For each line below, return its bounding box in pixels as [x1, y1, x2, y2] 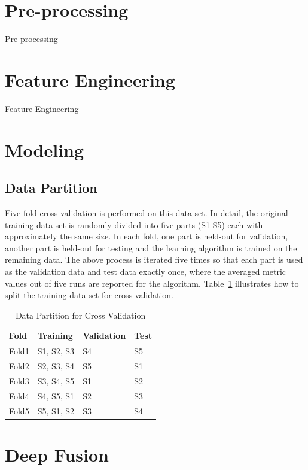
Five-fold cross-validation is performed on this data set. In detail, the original [5, 207, 288, 219]
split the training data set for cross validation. [5, 289, 174, 301]
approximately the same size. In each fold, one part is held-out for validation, [5, 230, 288, 242]
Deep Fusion [5, 442, 109, 466]
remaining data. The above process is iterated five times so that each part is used [5, 253, 303, 266]
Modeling [5, 137, 84, 162]
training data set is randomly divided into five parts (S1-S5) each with [5, 218, 263, 231]
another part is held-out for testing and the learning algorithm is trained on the [5, 241, 297, 254]
